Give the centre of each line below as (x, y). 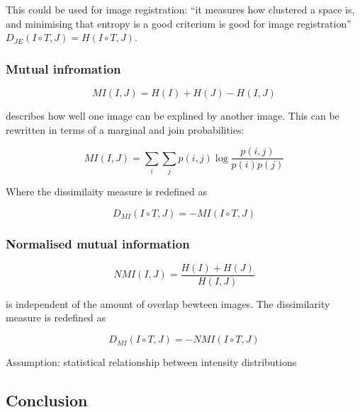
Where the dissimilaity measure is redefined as (106, 191)
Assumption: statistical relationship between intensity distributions (151, 362)
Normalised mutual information (98, 243)
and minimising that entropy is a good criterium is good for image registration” (179, 23)
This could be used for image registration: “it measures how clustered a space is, (180, 9)
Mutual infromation (63, 68)
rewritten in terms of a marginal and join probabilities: (125, 129)
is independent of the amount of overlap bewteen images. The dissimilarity (168, 303)
